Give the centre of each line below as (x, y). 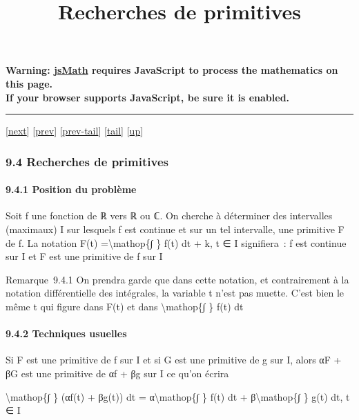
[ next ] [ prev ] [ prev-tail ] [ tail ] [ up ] (75, 131)
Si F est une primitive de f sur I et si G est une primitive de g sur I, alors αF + (174, 360)
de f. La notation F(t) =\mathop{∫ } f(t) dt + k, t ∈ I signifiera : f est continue (176, 242)
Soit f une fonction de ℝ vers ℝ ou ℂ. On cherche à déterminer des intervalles (169, 216)
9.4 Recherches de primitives (87, 161)
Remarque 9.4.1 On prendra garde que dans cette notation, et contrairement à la (177, 279)
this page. (29, 83)
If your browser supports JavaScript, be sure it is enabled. (148, 97)
